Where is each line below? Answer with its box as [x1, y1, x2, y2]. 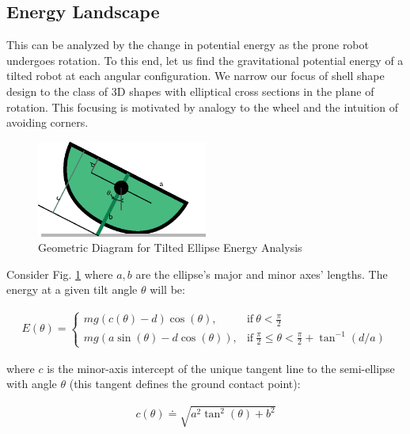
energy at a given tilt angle [6, 281, 138, 298]
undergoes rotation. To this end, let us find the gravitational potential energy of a [6, 51, 404, 68]
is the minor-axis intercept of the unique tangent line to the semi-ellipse [47, 360, 395, 376]
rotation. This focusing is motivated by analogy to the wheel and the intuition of [6, 98, 398, 115]
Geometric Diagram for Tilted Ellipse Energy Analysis [38, 239, 302, 256]
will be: [150, 281, 185, 298]
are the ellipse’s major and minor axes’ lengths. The [135, 265, 388, 282]
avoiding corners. [6, 114, 89, 131]
